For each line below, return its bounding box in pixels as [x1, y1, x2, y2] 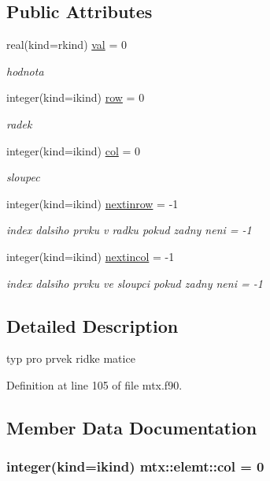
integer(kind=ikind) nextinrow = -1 [6, 195, 179, 211]
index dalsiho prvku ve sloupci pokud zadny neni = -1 [6, 274, 263, 291]
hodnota [6, 62, 44, 79]
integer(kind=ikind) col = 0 [6, 142, 141, 158]
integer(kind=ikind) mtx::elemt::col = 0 [6, 457, 264, 476]
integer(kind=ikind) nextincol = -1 [6, 248, 175, 264]
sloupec [6, 169, 40, 185]
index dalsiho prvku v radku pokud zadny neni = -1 [6, 222, 252, 238]
